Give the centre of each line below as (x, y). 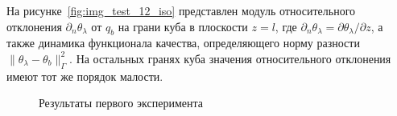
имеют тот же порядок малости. (85, 76)
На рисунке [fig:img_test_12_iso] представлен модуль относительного (181, 10)
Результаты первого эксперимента (121, 103)
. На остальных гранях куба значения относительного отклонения (230, 58)
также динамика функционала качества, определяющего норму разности (183, 43)
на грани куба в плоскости (183, 26)
